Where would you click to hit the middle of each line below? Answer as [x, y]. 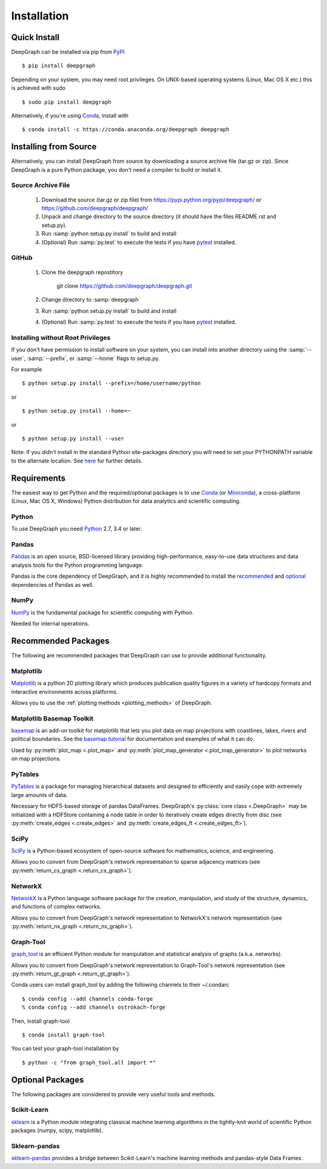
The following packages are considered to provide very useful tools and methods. [113, 1094]
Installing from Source [54, 147]
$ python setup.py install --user [73, 439]
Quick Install [35, 37]
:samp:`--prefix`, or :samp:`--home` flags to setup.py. [94, 358]
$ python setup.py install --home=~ [76, 411]
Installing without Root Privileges [61, 337]
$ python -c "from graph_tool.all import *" [89, 1062]
